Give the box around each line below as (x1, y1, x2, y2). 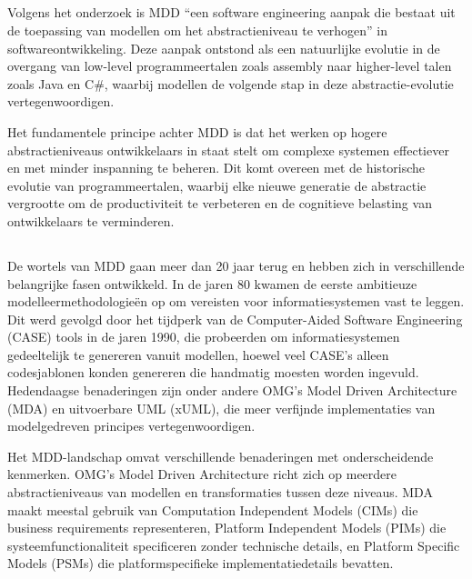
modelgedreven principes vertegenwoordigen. (7, 416, 256, 435)
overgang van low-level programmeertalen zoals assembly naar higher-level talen (7, 56, 452, 75)
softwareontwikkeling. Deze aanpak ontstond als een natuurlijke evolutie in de (7, 38, 440, 57)
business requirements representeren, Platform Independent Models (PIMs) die (7, 518, 447, 537)
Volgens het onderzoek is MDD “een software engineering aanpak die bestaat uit (7, 3, 456, 22)
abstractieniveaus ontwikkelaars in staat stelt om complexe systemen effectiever (7, 140, 449, 159)
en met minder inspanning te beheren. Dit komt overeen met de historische (7, 158, 426, 177)
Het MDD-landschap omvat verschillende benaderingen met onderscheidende (7, 446, 434, 465)
